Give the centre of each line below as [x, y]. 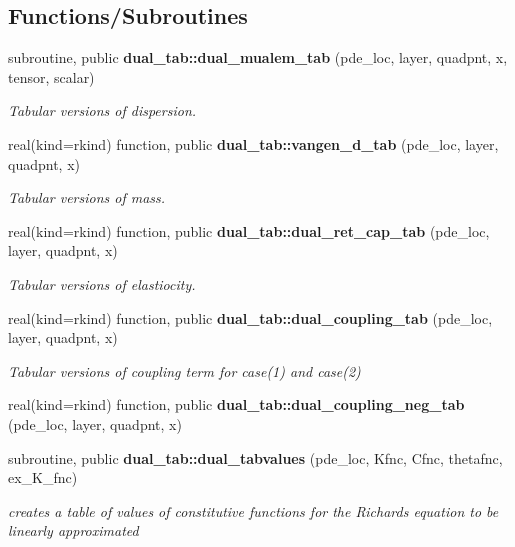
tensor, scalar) [51, 76]
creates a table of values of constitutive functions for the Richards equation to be [253, 510]
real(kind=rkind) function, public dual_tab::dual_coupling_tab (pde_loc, [250, 317]
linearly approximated [73, 530]
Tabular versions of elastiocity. [102, 283]
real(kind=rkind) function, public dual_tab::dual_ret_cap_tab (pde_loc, [249, 230]
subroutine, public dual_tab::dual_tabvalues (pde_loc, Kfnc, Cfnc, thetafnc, [255, 457]
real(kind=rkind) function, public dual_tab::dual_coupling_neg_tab [236, 404]
